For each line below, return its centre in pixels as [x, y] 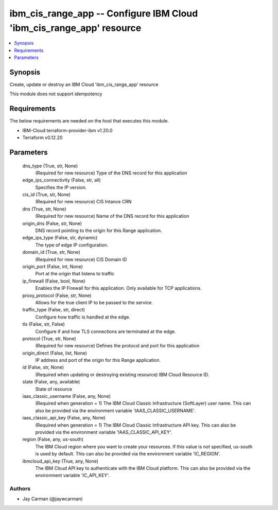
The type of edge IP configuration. [72, 245]
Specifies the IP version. [61, 187]
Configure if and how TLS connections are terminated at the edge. [106, 331]
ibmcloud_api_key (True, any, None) [60, 461]
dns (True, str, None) [44, 209]
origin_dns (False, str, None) [52, 223]
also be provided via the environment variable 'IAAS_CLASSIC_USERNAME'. [115, 410]
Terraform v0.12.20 [42, 138]
